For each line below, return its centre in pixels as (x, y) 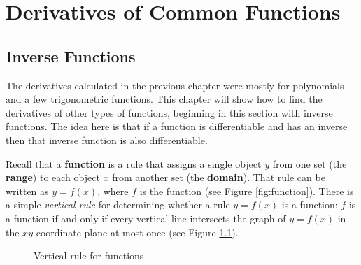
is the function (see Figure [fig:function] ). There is (247, 191)
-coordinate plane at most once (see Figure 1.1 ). (136, 232)
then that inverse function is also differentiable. (107, 139)
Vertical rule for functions (89, 256)
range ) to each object (53, 177)
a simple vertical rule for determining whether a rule (118, 205)
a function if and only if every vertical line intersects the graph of (146, 218)
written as (27, 191)
